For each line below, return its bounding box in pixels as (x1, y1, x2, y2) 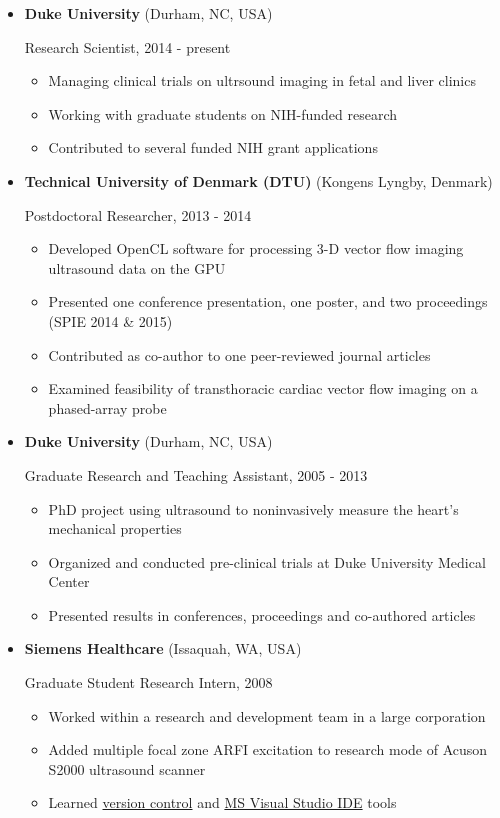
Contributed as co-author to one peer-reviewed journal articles (48, 344, 431, 365)
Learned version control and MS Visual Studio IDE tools (48, 792, 397, 813)
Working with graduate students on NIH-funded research (48, 103, 398, 124)
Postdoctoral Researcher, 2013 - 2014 (24, 204, 252, 225)
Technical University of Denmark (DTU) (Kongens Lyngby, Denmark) (24, 170, 493, 191)
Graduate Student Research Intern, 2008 (24, 672, 273, 693)
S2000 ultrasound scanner (48, 758, 206, 779)
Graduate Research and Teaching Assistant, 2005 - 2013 (24, 464, 368, 485)
